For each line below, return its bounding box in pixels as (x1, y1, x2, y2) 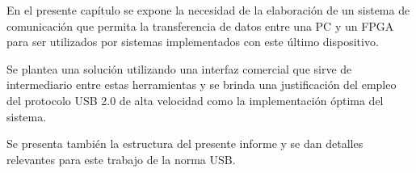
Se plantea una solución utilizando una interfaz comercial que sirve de (6, 60, 352, 77)
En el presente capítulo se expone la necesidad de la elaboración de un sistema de (6, 2, 410, 18)
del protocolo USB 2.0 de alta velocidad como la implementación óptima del (6, 91, 384, 108)
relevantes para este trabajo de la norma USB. (6, 150, 236, 167)
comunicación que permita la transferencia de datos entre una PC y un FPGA (6, 17, 394, 34)
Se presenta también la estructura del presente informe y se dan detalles (6, 135, 363, 152)
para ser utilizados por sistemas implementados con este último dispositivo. (6, 33, 379, 50)
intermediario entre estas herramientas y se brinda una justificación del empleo (6, 76, 397, 93)
